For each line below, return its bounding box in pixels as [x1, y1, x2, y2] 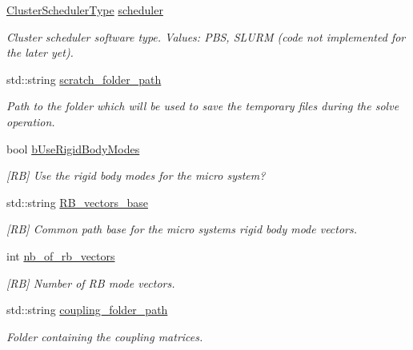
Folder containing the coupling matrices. [6, 328, 203, 344]
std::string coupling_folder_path [6, 301, 168, 318]
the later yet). [6, 44, 74, 61]
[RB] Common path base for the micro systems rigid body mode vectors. [6, 221, 358, 237]
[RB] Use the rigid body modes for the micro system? [6, 167, 266, 184]
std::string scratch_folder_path [6, 70, 162, 87]
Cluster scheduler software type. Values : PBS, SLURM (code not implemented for [6, 28, 406, 45]
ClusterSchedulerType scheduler [6, 2, 163, 18]
